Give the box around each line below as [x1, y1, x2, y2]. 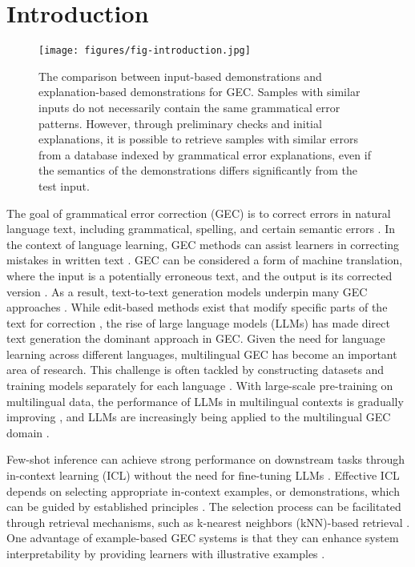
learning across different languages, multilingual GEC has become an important [6, 345, 397, 362]
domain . [6, 424, 50, 440]
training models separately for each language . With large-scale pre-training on [6, 377, 393, 394]
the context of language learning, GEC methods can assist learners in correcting [6, 235, 400, 252]
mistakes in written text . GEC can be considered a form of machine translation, [6, 251, 403, 268]
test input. [38, 177, 90, 194]
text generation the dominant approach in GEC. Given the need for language [6, 330, 385, 347]
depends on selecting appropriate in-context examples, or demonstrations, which [6, 482, 400, 499]
